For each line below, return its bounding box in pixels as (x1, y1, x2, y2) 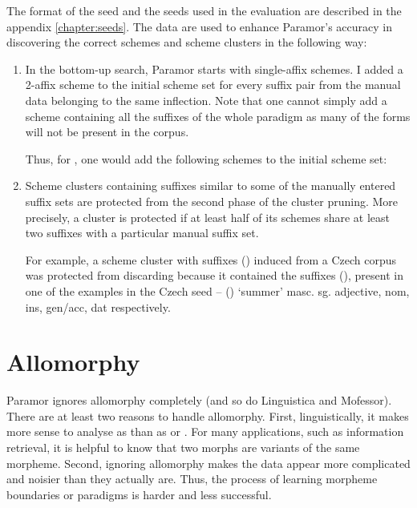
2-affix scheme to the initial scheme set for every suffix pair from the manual (25, 76, 401, 93)
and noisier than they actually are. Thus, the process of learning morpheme (6, 470, 378, 487)
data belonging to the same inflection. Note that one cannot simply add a (25, 91, 387, 108)
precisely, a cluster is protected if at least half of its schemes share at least (25, 208, 391, 225)
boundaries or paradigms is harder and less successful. (6, 486, 272, 502)
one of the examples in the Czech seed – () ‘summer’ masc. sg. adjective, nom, (25, 282, 410, 299)
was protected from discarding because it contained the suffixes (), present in (25, 267, 403, 284)
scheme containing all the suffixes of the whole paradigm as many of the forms (25, 107, 411, 124)
